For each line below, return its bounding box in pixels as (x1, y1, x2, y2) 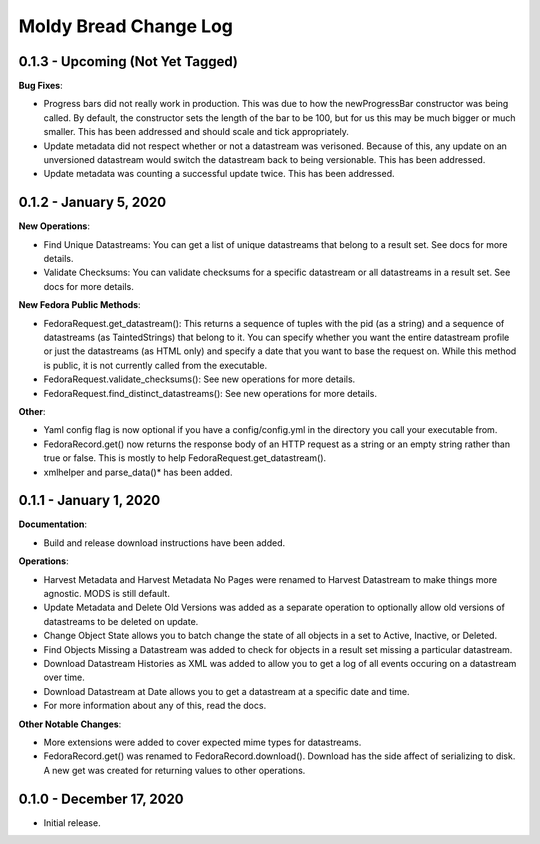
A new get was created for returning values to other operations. (43, 764, 306, 776)
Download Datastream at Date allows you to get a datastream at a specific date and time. (43, 685, 410, 697)
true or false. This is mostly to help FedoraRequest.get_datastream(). (43, 452, 327, 464)
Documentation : (18, 518, 88, 530)
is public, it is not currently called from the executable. (43, 359, 268, 371)
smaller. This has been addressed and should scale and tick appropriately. (43, 126, 350, 138)
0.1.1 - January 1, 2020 (18, 492, 161, 509)
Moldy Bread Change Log (18, 15, 234, 37)
